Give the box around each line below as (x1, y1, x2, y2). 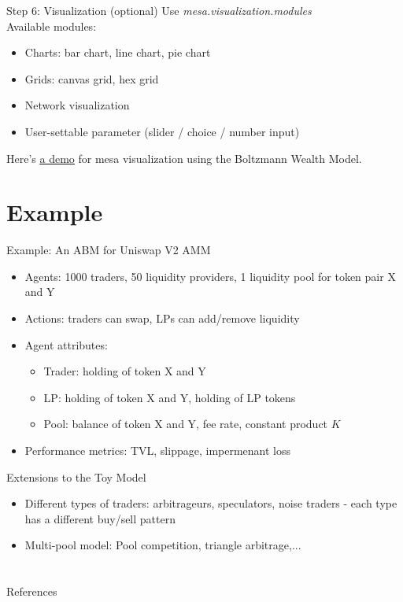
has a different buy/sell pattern (24, 510, 176, 526)
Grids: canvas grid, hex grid (24, 70, 159, 87)
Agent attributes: (24, 336, 108, 353)
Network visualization (24, 97, 130, 113)
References (6, 583, 57, 600)
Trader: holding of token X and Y (43, 363, 206, 379)
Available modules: (6, 17, 97, 34)
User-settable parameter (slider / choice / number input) (24, 123, 300, 139)
